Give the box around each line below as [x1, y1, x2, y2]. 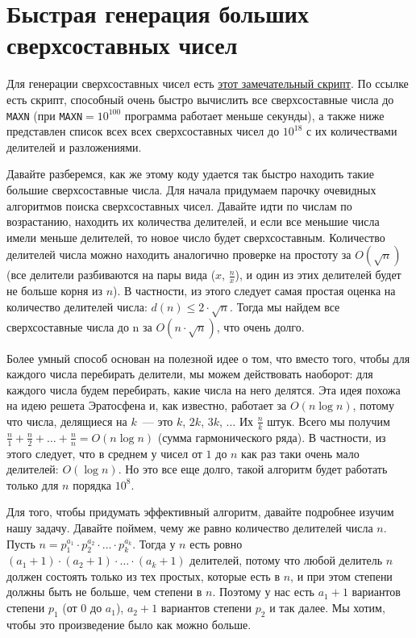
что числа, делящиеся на [6, 412, 127, 429]
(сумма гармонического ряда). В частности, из [157, 428, 386, 445]
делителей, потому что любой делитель [189, 552, 383, 569]
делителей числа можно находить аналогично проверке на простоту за [6, 246, 352, 263]
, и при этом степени [290, 567, 393, 584]
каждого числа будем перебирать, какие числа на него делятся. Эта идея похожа [6, 381, 401, 398]
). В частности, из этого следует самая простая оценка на [113, 282, 396, 299]
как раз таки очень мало [241, 444, 360, 461]
